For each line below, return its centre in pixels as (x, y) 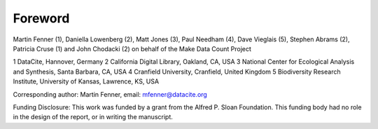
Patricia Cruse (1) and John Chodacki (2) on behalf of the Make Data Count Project (132, 48)
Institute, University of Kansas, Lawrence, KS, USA (86, 81)
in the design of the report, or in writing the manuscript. (93, 117)
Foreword (41, 18)
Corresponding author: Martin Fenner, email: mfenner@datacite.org (110, 94)
